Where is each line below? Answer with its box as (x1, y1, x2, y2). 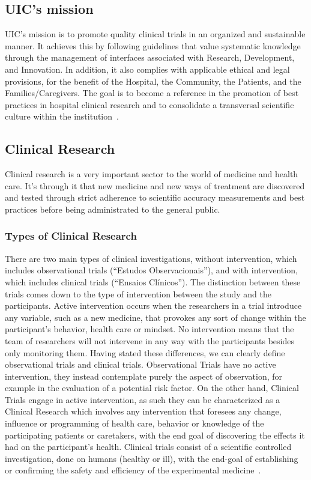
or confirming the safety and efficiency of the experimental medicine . (5, 464, 261, 476)
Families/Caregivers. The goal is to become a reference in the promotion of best (5, 87, 299, 99)
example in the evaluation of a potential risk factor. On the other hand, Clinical (5, 381, 299, 394)
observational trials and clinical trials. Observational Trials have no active (5, 358, 276, 371)
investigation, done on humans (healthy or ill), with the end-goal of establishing (5, 452, 298, 464)
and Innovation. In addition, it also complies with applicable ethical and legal (5, 62, 290, 75)
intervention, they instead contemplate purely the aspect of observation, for (5, 369, 283, 382)
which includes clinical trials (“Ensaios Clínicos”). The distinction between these (5, 275, 301, 288)
